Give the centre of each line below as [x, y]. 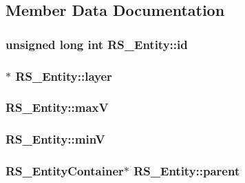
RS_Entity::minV [55, 139]
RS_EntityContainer [65, 171]
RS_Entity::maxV [57, 107]
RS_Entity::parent [187, 171]
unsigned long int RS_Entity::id [97, 44]
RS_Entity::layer [64, 76]
